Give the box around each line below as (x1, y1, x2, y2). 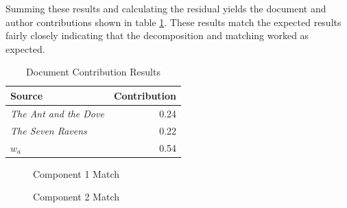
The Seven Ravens (10, 123, 87, 137)
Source (10, 88, 43, 102)
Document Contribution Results (26, 65, 160, 79)
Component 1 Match (33, 166, 119, 181)
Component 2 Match (33, 189, 119, 204)
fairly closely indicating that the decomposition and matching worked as (5, 28, 309, 43)
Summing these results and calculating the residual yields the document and (5, 1, 326, 15)
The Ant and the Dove (10, 106, 104, 120)
